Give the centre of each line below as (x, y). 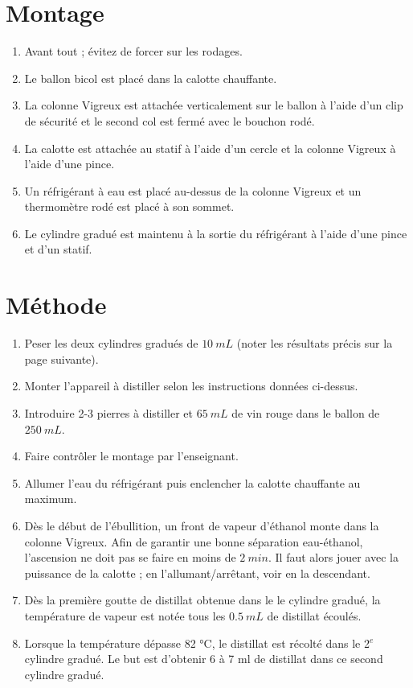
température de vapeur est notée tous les (125, 615)
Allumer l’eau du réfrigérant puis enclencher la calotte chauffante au (192, 482)
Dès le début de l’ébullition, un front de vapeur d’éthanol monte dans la (202, 525)
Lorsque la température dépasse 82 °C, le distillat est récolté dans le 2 (197, 643)
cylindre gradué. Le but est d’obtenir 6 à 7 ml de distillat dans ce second (204, 659)
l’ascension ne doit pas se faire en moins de (130, 557)
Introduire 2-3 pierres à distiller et (108, 412)
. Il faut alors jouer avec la (333, 557)
